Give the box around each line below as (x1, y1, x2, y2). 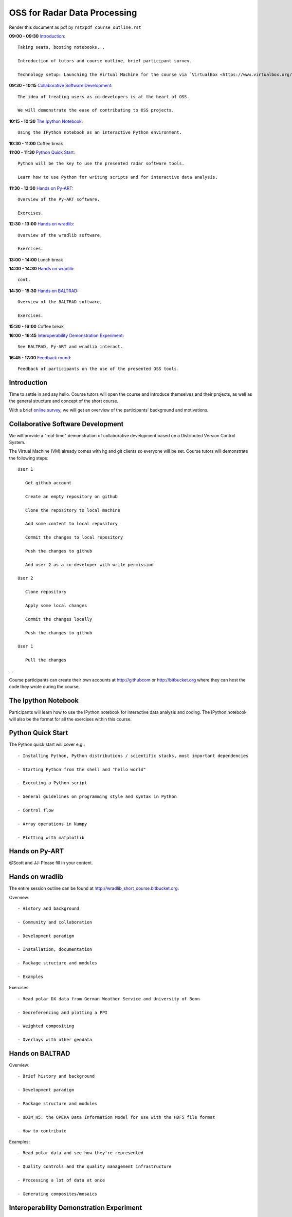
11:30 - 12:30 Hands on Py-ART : (9, 185, 73, 191)
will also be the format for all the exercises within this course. (9, 716, 132, 722)
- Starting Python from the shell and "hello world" (18, 767, 146, 772)
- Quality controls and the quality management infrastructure (18, 1164, 172, 1169)
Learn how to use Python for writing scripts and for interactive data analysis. (18, 174, 218, 180)
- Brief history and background (18, 1073, 95, 1079)
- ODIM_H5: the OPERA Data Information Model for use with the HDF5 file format (18, 1114, 216, 1120)
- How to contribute (18, 1128, 67, 1134)
